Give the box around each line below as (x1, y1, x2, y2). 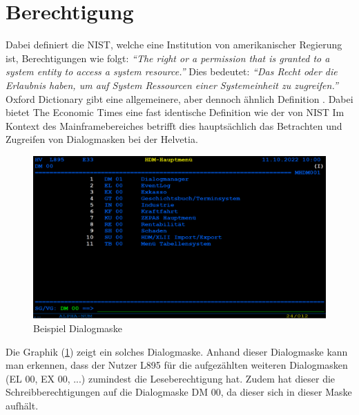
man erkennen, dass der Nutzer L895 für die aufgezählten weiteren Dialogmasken (6, 358, 348, 372)
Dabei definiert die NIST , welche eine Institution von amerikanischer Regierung (6, 37, 342, 52)
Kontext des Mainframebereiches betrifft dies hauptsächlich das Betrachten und (6, 118, 342, 133)
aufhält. (6, 398, 39, 413)
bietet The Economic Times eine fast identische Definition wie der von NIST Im (6, 105, 345, 119)
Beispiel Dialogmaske (33, 321, 122, 336)
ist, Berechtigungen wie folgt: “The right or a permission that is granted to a (6, 50, 330, 65)
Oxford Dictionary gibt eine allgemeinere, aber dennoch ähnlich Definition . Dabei (6, 91, 353, 106)
